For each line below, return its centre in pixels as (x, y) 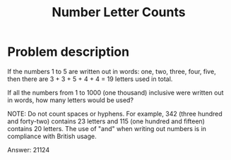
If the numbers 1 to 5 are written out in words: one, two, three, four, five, (112, 71)
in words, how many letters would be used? (71, 100)
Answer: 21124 (29, 149)
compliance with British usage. (52, 136)
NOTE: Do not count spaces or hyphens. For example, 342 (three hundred (115, 113)
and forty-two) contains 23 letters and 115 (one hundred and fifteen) (106, 121)
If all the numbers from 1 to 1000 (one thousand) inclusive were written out (115, 92)
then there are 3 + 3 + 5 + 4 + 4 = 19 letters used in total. (90, 79)
